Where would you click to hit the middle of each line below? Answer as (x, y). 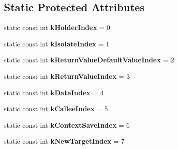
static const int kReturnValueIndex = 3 (67, 76)
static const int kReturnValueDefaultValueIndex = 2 (89, 60)
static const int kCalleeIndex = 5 (56, 109)
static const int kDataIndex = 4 (54, 92)
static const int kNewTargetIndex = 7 (64, 141)
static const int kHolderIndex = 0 (57, 27)
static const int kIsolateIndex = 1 (57, 43)
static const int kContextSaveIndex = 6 (67, 125)
